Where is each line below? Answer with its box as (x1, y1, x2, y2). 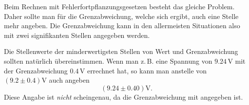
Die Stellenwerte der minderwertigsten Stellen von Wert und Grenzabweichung (4, 46, 238, 56)
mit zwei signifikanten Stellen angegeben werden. (4, 30, 150, 40)
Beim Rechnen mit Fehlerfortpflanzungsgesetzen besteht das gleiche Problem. (4, 1, 235, 11)
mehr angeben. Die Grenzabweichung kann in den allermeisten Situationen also (4, 20, 240, 31)
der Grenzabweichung (4, 65, 68, 75)
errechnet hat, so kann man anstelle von (87, 65, 207, 75)
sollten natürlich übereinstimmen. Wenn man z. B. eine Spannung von (4, 55, 212, 66)
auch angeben (49, 75, 90, 85)
